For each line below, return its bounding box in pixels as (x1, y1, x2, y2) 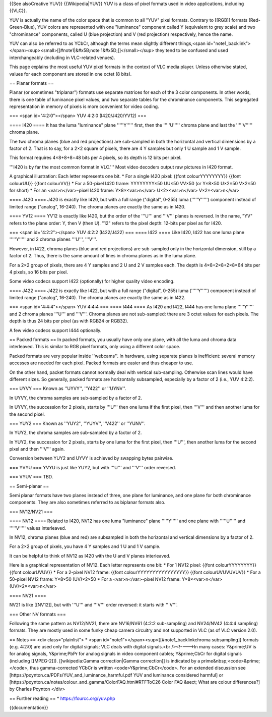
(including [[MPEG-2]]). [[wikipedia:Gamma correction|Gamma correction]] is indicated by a (9, 657, 200, 664)
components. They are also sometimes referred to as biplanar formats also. (9, 500, 166, 506)
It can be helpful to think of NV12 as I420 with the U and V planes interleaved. (9, 553, 171, 559)
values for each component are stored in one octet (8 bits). (9, 71, 132, 77)
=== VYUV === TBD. (9, 474, 53, 480)
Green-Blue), (9, 24, 36, 30)
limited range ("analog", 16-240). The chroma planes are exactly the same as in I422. (9, 295, 186, 301)
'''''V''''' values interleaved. (9, 525, 66, 531)
